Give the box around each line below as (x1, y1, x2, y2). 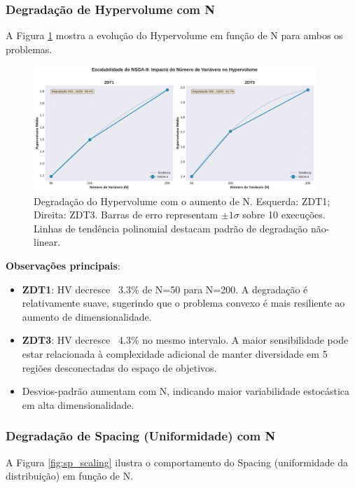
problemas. (6, 41, 53, 56)
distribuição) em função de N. (6, 468, 134, 483)
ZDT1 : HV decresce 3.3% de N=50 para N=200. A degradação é (22, 281, 308, 296)
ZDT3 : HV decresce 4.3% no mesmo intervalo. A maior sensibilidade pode (22, 333, 349, 347)
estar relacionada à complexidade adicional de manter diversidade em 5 (22, 346, 328, 361)
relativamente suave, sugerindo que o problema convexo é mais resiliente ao (22, 295, 345, 310)
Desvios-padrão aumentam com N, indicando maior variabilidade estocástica (22, 384, 350, 398)
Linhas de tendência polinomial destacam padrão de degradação (34, 221, 308, 235)
